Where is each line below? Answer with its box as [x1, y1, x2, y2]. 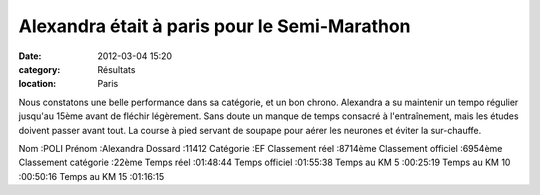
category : [18, 63, 61, 75]
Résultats [97, 63, 136, 75]
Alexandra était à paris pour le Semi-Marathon [18, 15, 411, 37]
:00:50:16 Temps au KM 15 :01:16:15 [18, 170, 165, 182]
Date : [18, 50, 42, 62]
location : [18, 78, 57, 90]
